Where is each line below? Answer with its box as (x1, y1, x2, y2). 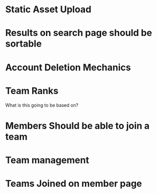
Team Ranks (5, 85, 59, 96)
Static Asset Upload (5, 4, 92, 15)
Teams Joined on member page (5, 178, 142, 189)
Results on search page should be (5, 27, 152, 39)
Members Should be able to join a (5, 120, 150, 131)
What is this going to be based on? (5, 102, 78, 108)
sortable (5, 38, 42, 50)
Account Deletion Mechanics (5, 62, 131, 73)
